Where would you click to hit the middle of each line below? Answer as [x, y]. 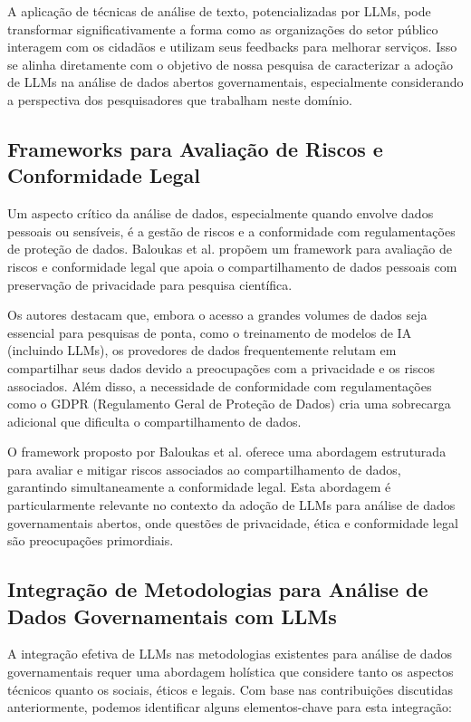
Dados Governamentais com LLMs [172, 616]
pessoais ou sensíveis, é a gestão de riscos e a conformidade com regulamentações [231, 231]
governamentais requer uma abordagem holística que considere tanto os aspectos [231, 672]
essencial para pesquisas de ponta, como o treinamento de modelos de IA [210, 332]
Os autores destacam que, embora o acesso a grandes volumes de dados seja [217, 315]
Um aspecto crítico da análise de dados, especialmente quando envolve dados [221, 213]
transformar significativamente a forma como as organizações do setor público [223, 29]
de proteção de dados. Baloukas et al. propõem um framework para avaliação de [230, 249]
